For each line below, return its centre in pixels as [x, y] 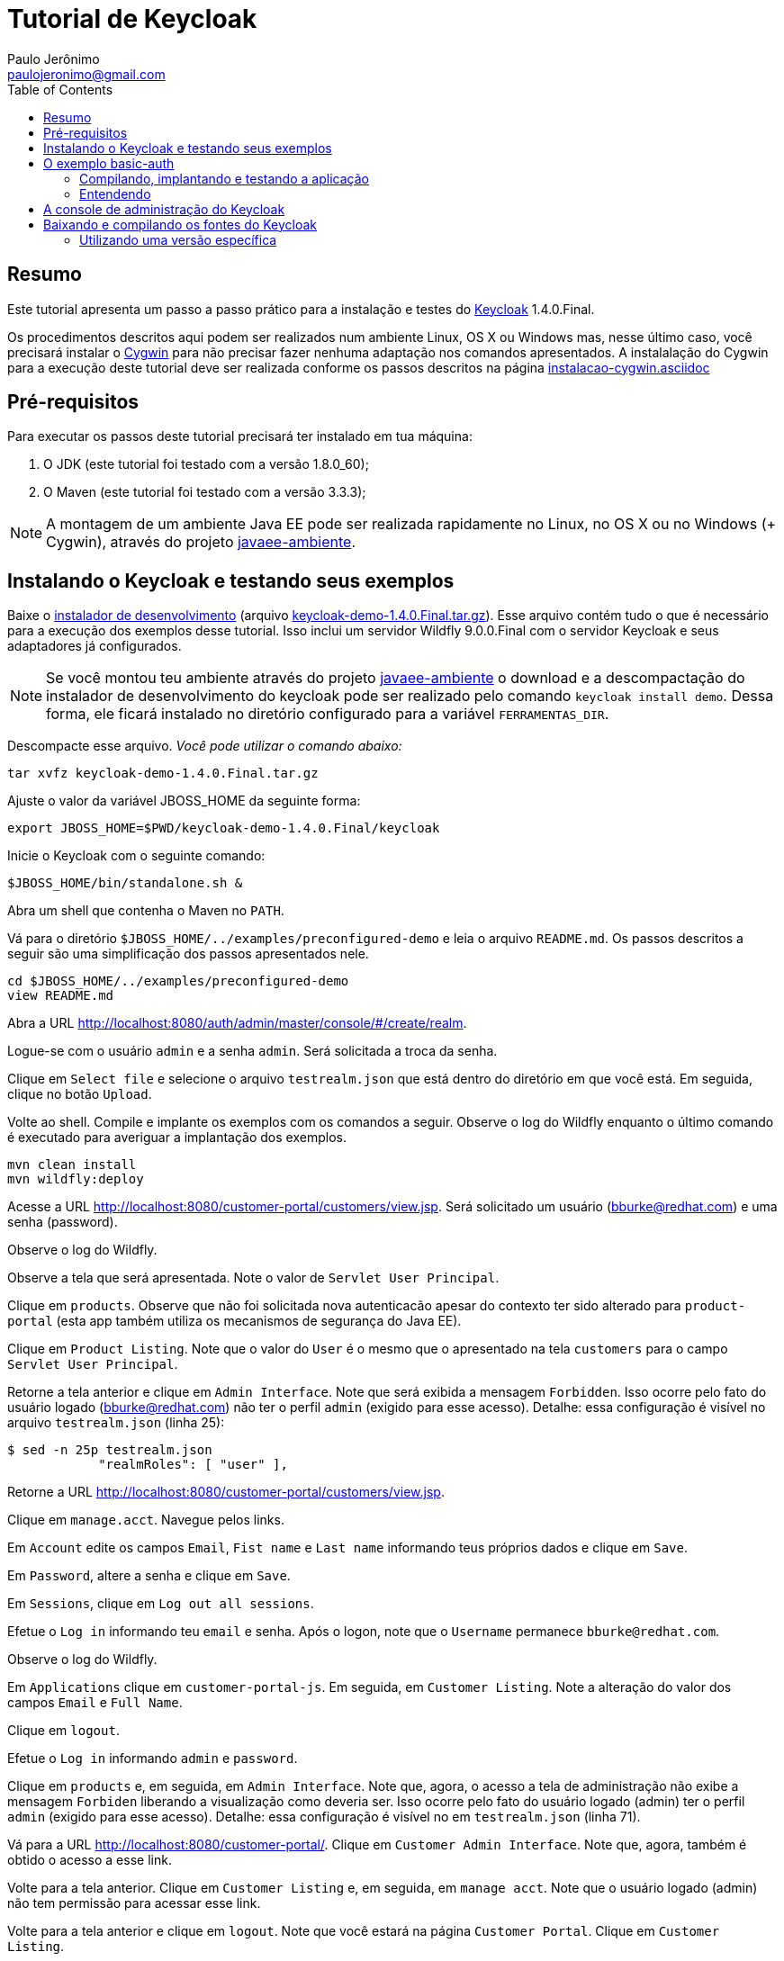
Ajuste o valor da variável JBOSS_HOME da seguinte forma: [184, 801]
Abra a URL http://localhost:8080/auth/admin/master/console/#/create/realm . [237, 1023]
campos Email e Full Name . [95, 1703]
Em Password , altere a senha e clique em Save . [149, 1576]
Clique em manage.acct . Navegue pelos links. [146, 1520]
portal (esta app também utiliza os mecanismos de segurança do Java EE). [234, 1321]
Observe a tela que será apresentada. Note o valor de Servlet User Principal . [253, 1278]
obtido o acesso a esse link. [90, 1860]
